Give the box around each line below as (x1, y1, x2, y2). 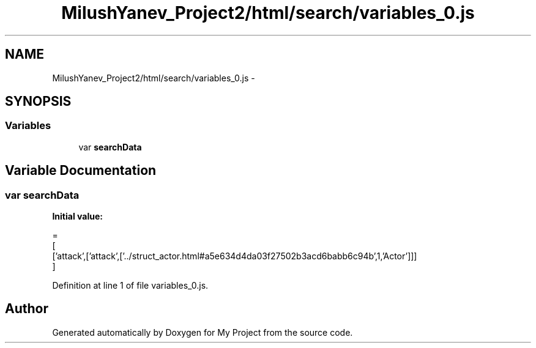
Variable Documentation (5, 163, 157, 179)
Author (5, 301, 48, 317)
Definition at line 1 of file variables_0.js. (52, 280, 209, 291)
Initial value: (52, 211, 103, 222)
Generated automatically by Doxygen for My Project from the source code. (52, 327, 353, 338)
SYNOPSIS (5, 94, 72, 109)
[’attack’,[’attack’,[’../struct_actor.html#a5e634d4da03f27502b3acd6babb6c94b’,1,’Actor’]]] (52, 251, 417, 262)
